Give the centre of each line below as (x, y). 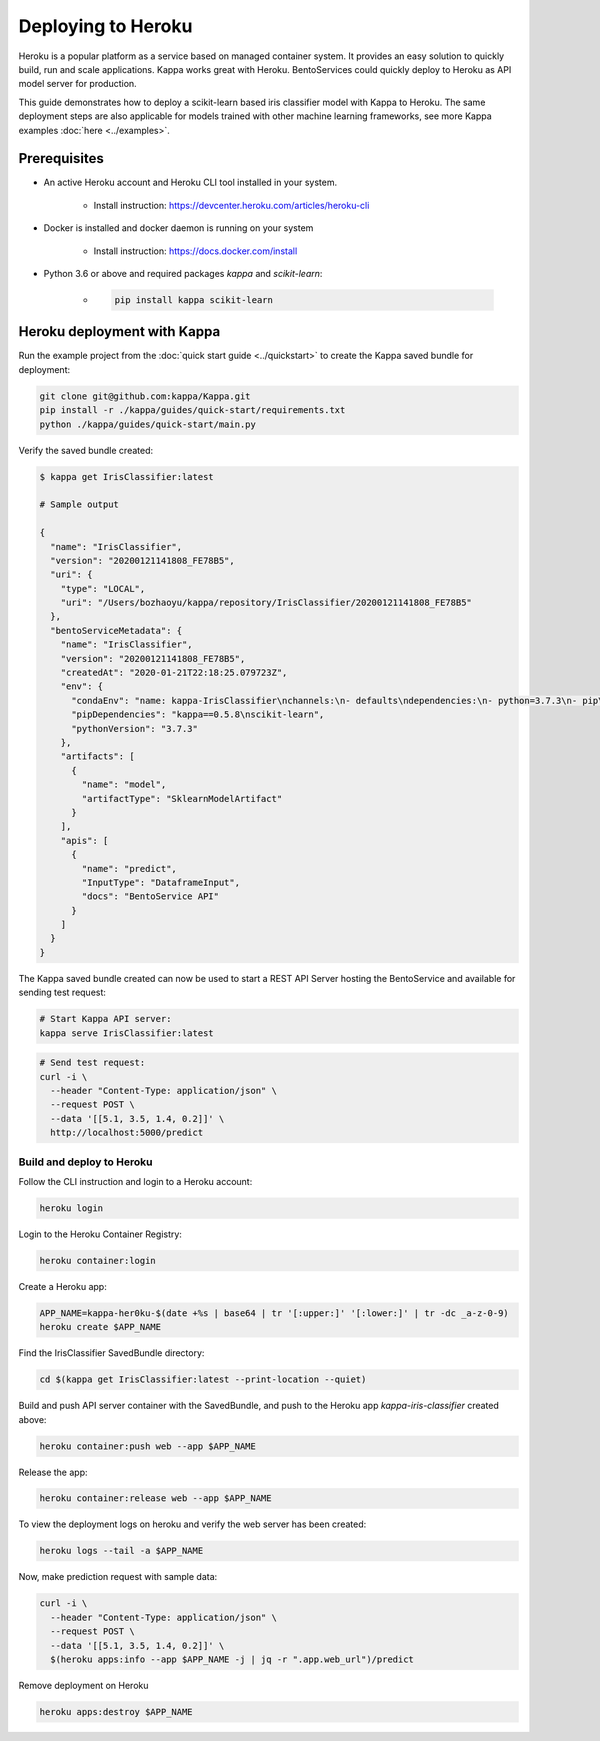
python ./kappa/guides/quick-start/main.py (148, 424)
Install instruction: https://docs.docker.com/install (195, 251)
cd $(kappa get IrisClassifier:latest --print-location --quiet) (203, 1379)
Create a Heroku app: (62, 1286)
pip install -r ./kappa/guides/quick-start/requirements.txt (192, 410)
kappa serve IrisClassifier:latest (126, 1033)
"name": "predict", (129, 868)
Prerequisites (61, 158)
